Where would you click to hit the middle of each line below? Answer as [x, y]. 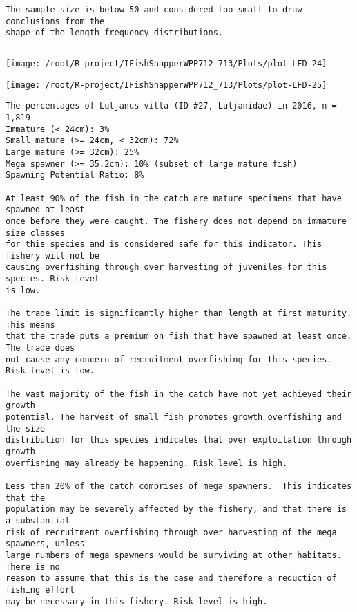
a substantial [38, 520]
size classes [35, 233]
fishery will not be [53, 256]
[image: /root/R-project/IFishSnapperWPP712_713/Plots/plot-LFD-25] [166, 85]
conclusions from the [55, 21]
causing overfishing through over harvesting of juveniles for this [166, 267]
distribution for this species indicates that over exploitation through [179, 440]
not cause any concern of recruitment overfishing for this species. [169, 359]
